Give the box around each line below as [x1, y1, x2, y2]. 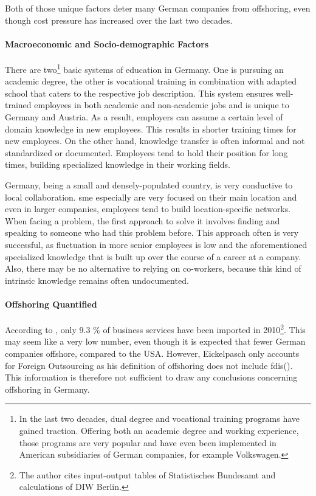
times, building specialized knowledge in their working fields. [5, 158, 230, 171]
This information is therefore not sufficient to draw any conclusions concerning [5, 371, 298, 384]
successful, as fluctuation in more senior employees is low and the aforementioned [5, 238, 307, 250]
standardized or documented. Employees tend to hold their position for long [5, 146, 288, 159]
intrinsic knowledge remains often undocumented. [5, 274, 189, 286]
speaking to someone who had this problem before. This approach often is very [5, 226, 299, 239]
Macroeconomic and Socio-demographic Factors [5, 37, 209, 50]
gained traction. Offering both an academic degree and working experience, [19, 424, 299, 436]
